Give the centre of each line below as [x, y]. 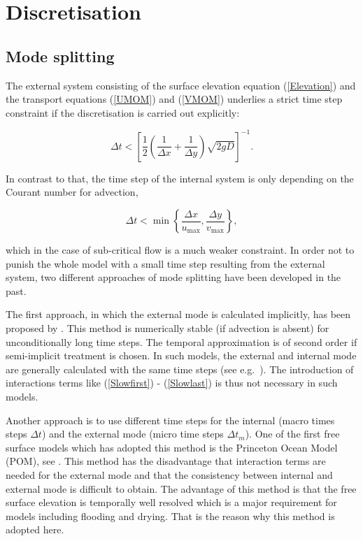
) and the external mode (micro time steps [133, 434]
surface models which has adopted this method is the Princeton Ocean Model [172, 447]
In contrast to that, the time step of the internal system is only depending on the [180, 178]
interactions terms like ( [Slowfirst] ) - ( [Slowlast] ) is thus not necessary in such [172, 383]
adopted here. [35, 529]
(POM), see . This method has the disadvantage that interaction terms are [166, 461]
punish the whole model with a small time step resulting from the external [165, 263]
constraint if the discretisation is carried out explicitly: [123, 112]
